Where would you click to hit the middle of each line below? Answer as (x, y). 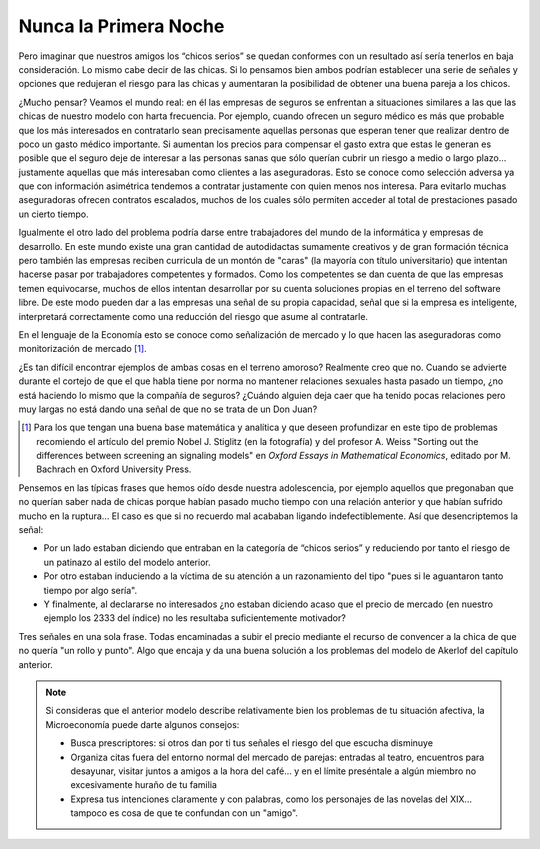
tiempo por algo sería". (90, 590)
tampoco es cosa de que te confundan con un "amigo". (184, 813)
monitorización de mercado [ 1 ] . (82, 349)
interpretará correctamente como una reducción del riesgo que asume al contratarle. (193, 316)
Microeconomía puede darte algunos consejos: (142, 724)
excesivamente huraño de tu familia (143, 785)
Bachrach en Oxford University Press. (114, 469)
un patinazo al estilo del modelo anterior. (127, 562)
